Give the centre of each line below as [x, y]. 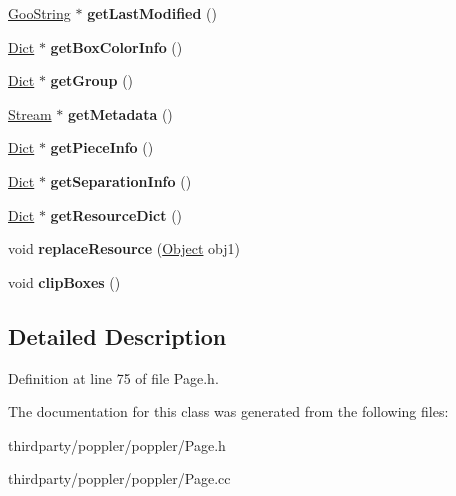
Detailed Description [117, 335]
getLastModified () [152, 13]
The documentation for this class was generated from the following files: [228, 411]
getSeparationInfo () [121, 180]
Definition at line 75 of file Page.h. [113, 377]
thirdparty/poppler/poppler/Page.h [117, 444]
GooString [39, 13]
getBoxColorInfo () [116, 46]
